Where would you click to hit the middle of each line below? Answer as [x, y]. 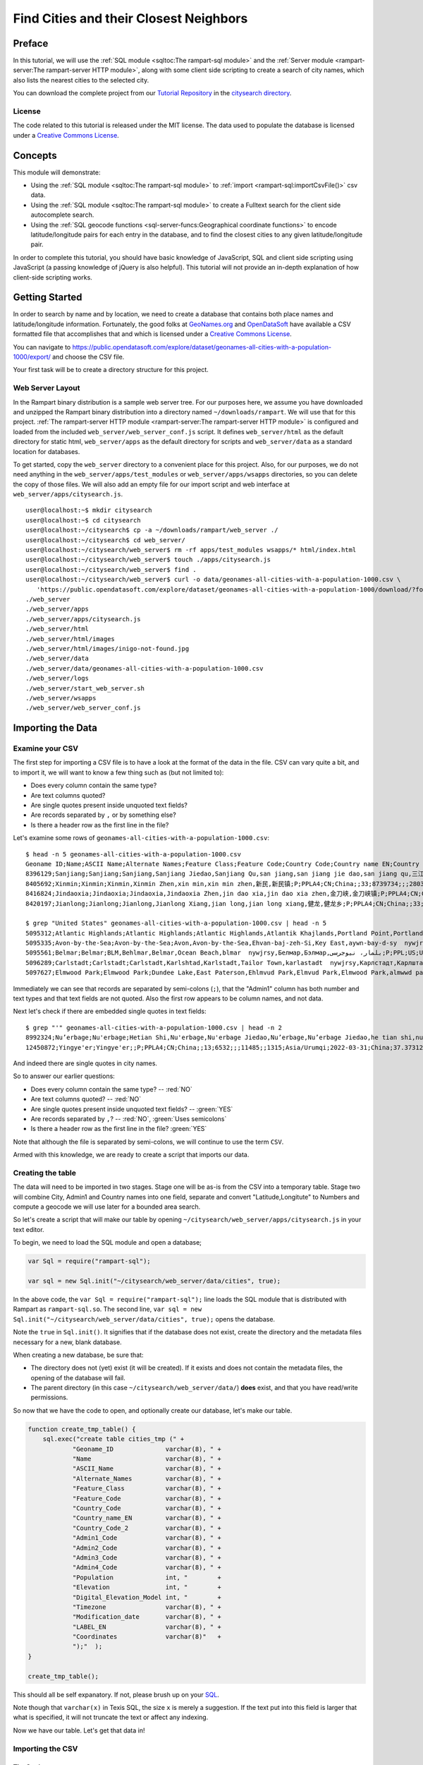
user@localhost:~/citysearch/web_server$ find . [111, 569]
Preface [31, 43]
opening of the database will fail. [78, 1377]
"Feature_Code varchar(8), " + [147, 1498]
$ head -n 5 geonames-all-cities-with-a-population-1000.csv [133, 854]
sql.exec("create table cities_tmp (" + [114, 1439]
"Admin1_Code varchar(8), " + [147, 1538]
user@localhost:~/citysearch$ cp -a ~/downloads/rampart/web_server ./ [152, 530]
